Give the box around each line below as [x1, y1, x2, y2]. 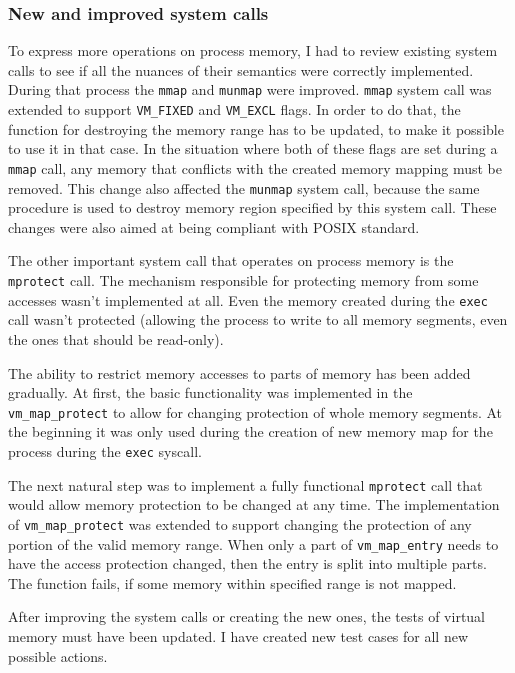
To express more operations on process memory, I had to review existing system [8, 40, 498, 61]
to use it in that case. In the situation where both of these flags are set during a [8, 138, 498, 159]
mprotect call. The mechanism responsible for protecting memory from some [8, 270, 479, 290]
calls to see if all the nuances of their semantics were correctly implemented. [8, 59, 474, 80]
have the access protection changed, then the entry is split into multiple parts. [8, 553, 487, 574]
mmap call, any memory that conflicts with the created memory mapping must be [8, 157, 502, 178]
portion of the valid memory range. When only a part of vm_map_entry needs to [8, 533, 499, 554]
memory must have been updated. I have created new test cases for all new [8, 625, 469, 646]
